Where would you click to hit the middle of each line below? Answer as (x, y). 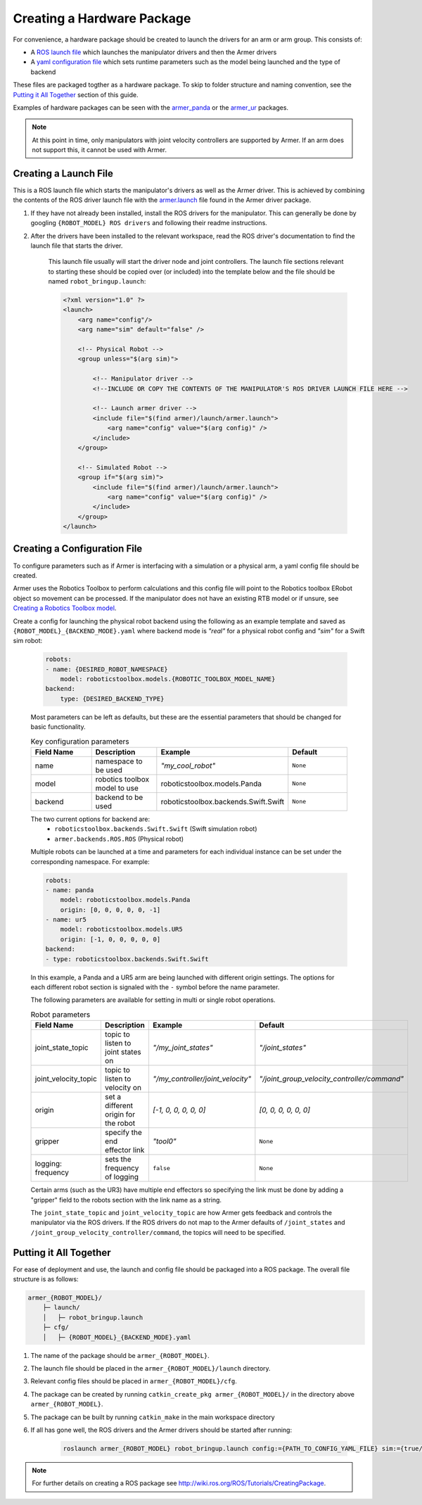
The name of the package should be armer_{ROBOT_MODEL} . (120, 1355)
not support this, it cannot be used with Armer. (100, 150)
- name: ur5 (66, 920)
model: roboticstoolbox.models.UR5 (121, 929)
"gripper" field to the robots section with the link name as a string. (126, 1200)
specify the (123, 1133)
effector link (124, 1150)
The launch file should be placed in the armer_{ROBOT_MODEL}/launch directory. (151, 1368)
